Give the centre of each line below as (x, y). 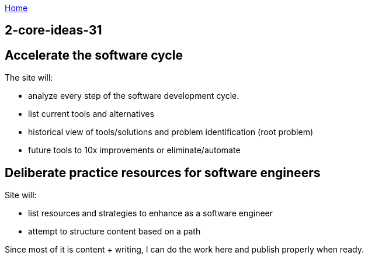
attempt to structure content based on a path (114, 232)
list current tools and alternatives (91, 114)
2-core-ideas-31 (53, 30)
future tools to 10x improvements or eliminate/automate (134, 150)
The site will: (29, 78)
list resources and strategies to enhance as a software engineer (151, 213)
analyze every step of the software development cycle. (134, 96)
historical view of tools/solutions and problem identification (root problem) (171, 132)
